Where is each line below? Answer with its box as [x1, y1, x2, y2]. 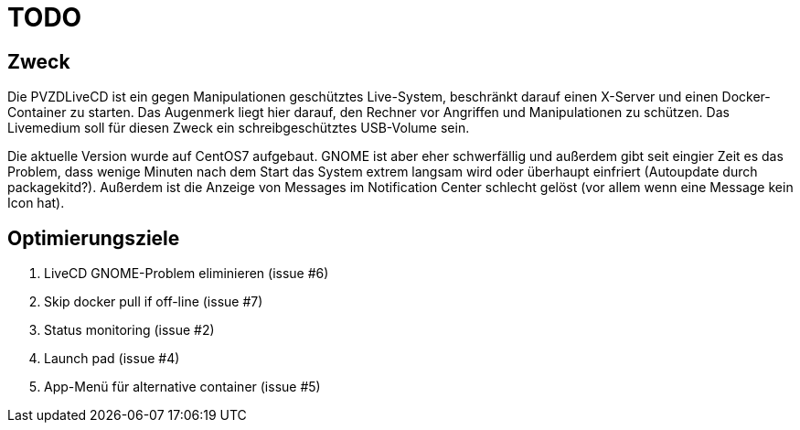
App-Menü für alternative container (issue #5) [44, 379, 321, 395]
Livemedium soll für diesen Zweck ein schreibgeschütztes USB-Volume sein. [7, 120, 470, 136]
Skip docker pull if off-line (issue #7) [44, 294, 263, 310]
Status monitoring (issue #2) [44, 322, 215, 339]
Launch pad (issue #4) [44, 350, 180, 367]
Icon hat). [7, 195, 65, 211]
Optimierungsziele [7, 226, 180, 250]
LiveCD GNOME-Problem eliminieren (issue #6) [44, 265, 329, 282]
